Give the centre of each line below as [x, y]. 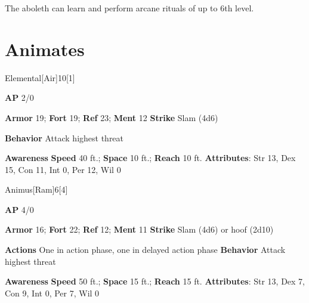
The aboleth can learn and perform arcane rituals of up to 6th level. [129, 8]
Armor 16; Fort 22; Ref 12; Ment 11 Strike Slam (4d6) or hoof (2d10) [139, 229]
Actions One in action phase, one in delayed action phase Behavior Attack [145, 250]
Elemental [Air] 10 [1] [40, 77]
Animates [45, 49]
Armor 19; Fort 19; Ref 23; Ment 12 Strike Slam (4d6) [112, 117]
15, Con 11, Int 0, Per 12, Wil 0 [63, 169]
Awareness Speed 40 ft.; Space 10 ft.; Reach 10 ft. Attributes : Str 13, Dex [150, 158]
